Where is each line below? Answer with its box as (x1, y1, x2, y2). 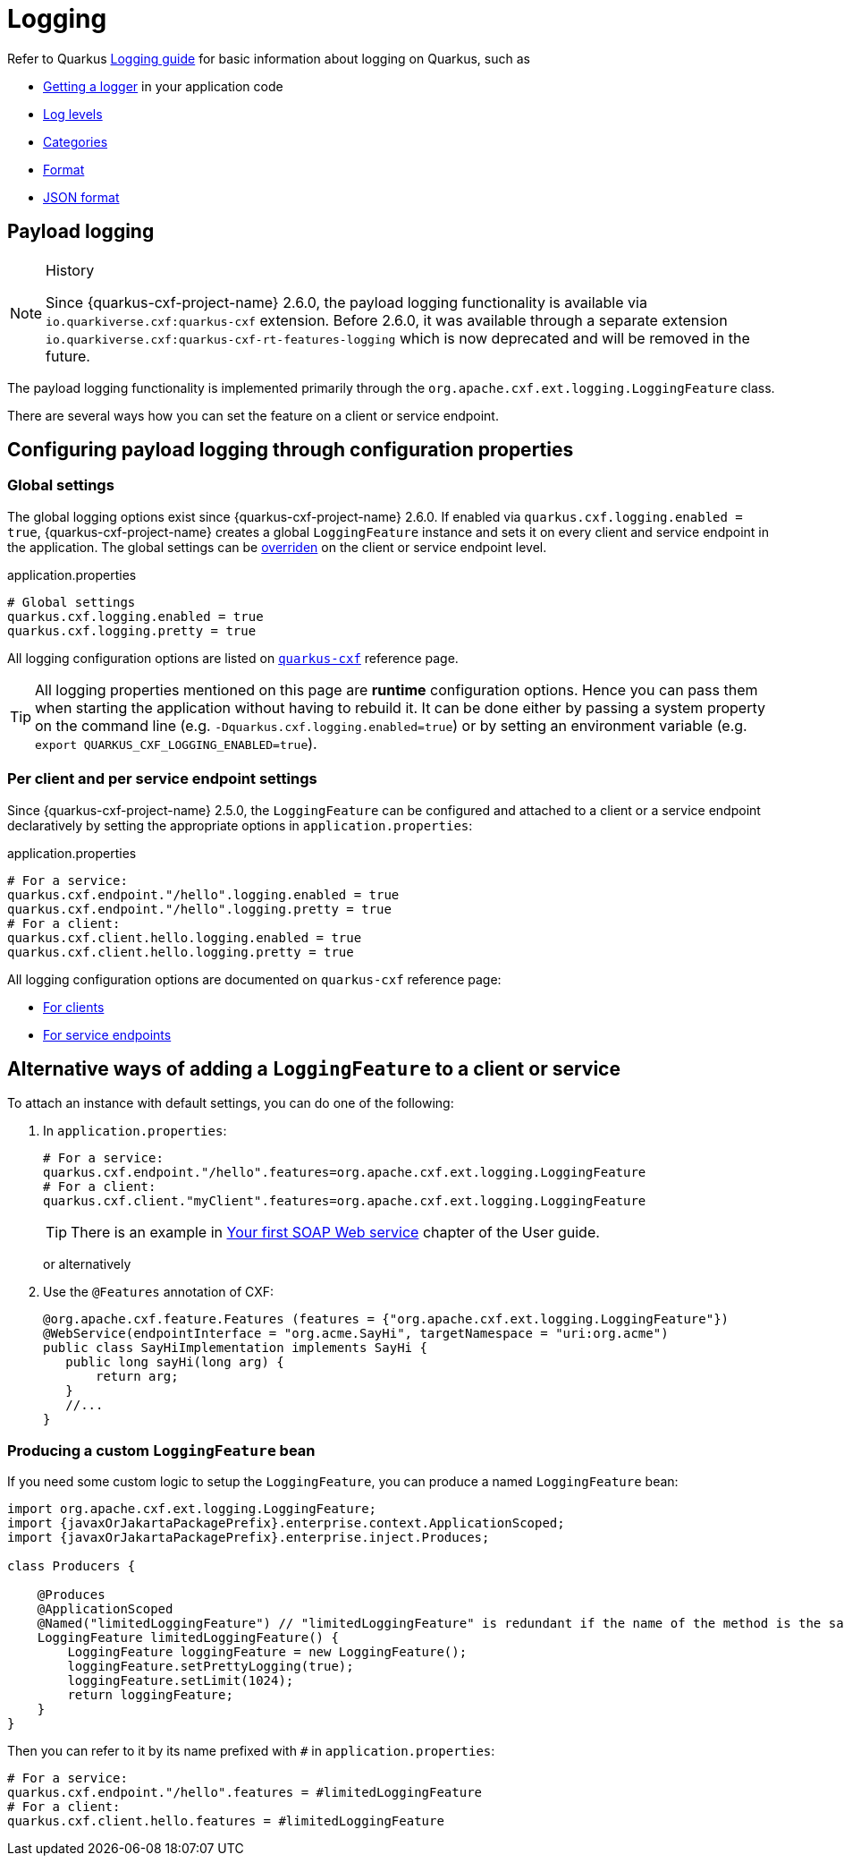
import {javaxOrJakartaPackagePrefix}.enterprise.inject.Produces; (7, 1530, 490, 1545)
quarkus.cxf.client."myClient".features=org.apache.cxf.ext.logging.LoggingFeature (43, 1194, 646, 1209)
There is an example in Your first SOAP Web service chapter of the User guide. (71, 1223, 600, 1242)
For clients (43, 999, 105, 1015)
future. (46, 346, 90, 365)
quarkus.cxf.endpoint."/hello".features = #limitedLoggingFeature (7, 1785, 483, 1800)
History (46, 260, 95, 279)
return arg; (96, 1369, 179, 1384)
